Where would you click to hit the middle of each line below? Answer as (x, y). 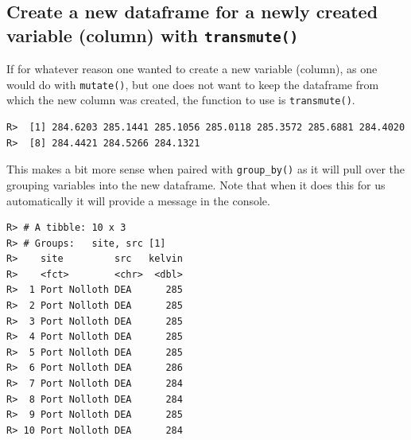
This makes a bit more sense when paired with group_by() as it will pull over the (206, 169)
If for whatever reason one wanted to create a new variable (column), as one (192, 69)
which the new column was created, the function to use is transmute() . (181, 100)
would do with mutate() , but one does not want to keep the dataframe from (193, 84)
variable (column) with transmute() (153, 35)
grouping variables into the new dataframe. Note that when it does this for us (196, 184)
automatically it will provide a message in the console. (138, 200)
